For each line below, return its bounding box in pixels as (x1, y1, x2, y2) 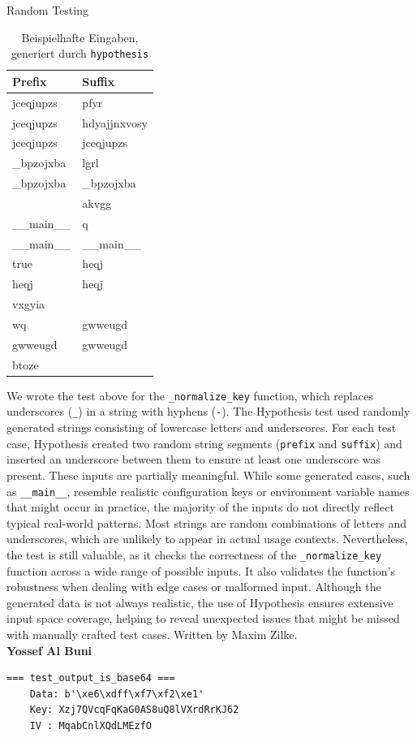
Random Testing (6, 2, 88, 18)
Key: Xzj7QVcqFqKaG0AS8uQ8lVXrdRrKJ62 (29, 704, 239, 716)
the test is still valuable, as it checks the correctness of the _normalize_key (6, 546, 382, 563)
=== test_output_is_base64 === (6, 672, 175, 684)
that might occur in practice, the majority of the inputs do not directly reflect (6, 498, 394, 516)
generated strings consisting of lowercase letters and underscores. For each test (6, 419, 397, 436)
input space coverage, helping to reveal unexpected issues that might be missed (6, 610, 400, 627)
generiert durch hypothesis (11, 45, 149, 62)
